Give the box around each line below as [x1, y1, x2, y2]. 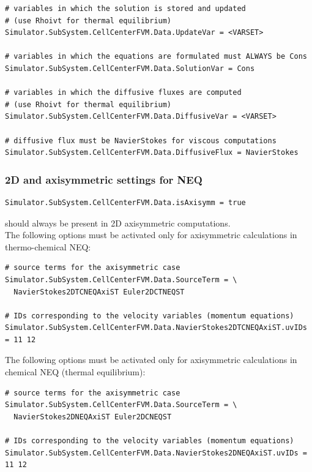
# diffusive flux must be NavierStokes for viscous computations [5, 136, 277, 145]
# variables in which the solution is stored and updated [5, 4, 246, 13]
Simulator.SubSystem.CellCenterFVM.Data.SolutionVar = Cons [5, 64, 255, 73]
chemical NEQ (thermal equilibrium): [5, 365, 146, 378]
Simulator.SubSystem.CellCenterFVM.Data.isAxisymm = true [5, 198, 246, 207]
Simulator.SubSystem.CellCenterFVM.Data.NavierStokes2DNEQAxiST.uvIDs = [5, 448, 307, 457]
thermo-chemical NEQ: [5, 240, 91, 253]
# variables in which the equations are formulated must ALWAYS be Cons [5, 52, 307, 61]
